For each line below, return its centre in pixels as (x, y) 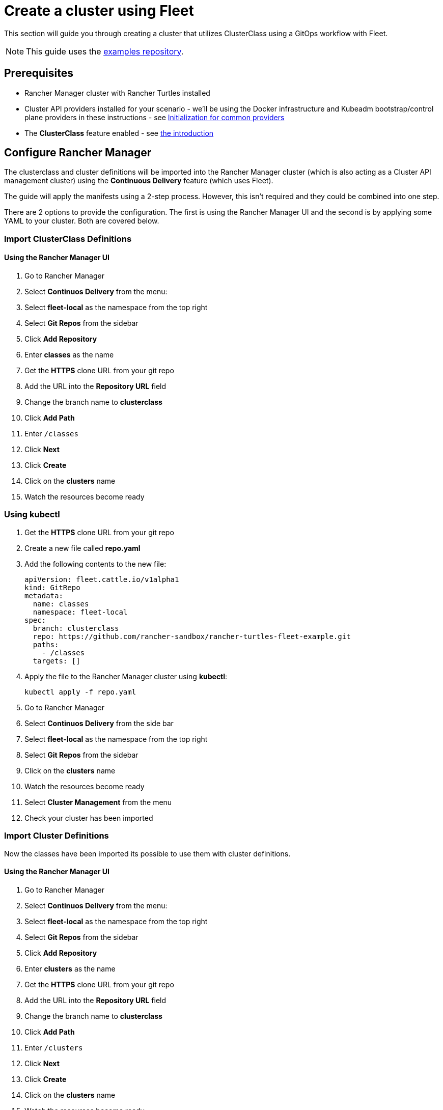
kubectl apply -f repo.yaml (80, 692)
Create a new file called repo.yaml (82, 548)
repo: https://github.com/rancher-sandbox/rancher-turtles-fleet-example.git (192, 636)
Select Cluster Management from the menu (98, 802)
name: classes (61, 604)
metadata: (44, 595)
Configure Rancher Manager (78, 153)
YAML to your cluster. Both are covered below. (82, 221)
